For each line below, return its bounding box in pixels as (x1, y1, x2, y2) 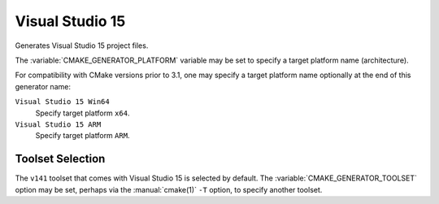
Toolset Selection (15, 152, 106, 166)
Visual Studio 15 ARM (15, 119, 102, 129)
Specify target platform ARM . (35, 131, 130, 141)
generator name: (15, 81, 71, 91)
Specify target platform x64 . (35, 108, 130, 118)
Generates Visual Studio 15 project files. (15, 41, 149, 50)
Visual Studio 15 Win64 (15, 98, 110, 106)
